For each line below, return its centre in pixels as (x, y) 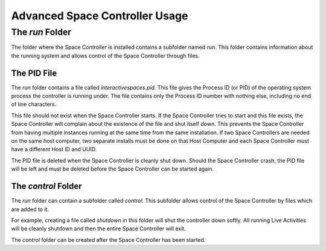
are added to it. (30, 209)
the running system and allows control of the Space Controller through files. (106, 56)
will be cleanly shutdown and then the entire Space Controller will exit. (99, 229)
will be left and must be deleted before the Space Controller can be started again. (113, 169)
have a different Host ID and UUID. (54, 149)
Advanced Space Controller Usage (100, 16)
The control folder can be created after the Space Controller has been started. (108, 240)
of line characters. (34, 104)
